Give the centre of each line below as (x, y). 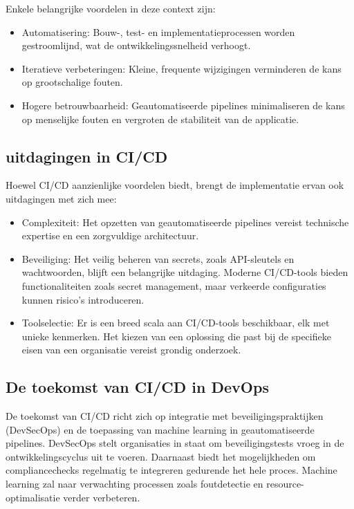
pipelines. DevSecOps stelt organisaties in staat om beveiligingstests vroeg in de (175, 443)
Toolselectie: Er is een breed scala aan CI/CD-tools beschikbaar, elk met (176, 323)
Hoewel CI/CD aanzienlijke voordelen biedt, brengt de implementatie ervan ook (175, 185)
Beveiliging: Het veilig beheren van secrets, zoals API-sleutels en (158, 258)
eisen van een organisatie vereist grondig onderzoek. (131, 350)
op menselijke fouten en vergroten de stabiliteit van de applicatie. (160, 119)
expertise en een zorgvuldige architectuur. (110, 235)
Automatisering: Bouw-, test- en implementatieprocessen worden (158, 31)
